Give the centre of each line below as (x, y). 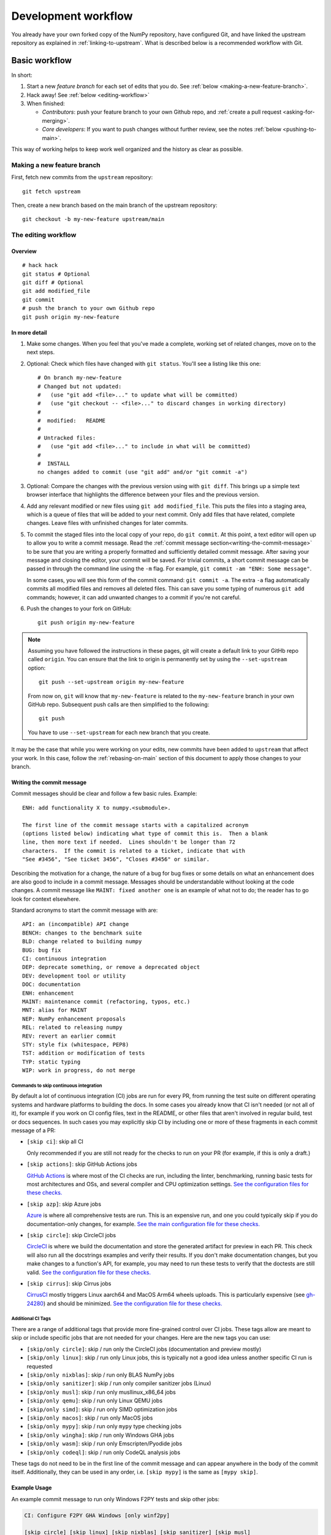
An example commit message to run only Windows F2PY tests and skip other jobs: (116, 1499)
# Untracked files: (67, 438)
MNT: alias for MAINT (55, 1010)
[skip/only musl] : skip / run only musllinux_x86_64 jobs (101, 1392)
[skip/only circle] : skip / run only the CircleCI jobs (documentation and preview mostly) (144, 1349)
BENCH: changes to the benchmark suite (82, 933)
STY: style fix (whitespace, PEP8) (76, 1044)
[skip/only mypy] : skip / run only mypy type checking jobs (104, 1426)
